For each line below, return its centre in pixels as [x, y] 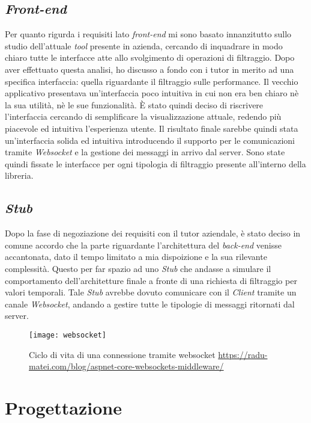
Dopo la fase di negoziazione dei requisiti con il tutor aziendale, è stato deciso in [153, 233]
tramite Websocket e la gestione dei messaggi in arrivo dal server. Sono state [145, 152]
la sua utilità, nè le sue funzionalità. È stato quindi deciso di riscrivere [134, 104]
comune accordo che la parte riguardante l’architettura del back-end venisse [143, 245]
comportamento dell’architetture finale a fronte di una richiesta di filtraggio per [151, 280]
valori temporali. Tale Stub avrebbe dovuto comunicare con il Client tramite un [151, 292]
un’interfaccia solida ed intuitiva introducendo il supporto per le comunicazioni [150, 140]
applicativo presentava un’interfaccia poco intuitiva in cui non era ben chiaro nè [152, 93]
